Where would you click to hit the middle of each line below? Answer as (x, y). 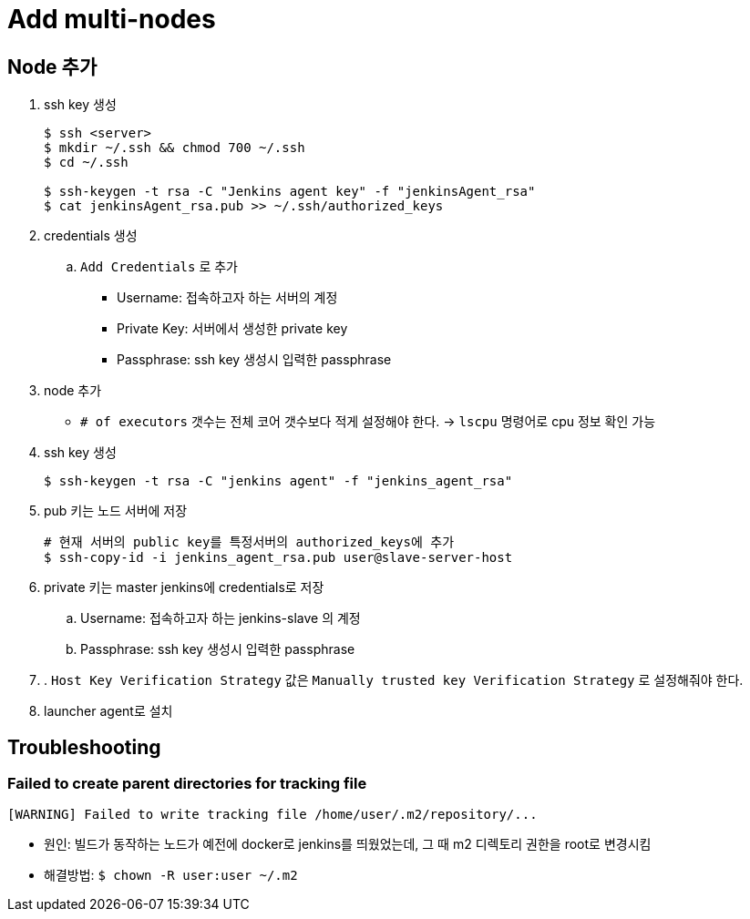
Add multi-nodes (112, 19)
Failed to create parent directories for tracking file (187, 784)
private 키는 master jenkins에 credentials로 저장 (184, 587)
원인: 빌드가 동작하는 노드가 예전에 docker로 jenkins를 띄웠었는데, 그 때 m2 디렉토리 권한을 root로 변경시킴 (348, 844)
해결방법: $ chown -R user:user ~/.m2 (171, 875)
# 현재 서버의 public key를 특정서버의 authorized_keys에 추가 (249, 542)
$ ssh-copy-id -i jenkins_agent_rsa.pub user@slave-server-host (278, 558)
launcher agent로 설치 (108, 711)
